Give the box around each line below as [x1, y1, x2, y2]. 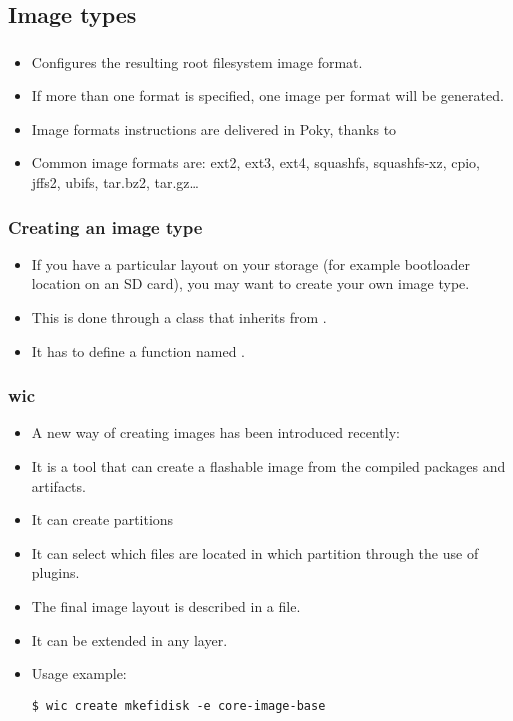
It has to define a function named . [31, 340, 245, 361]
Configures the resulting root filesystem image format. [31, 51, 363, 72]
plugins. [31, 562, 80, 583]
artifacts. [31, 475, 86, 496]
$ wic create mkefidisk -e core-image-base [31, 698, 326, 713]
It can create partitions [31, 509, 174, 530]
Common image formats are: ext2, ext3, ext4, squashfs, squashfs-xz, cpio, [31, 152, 480, 173]
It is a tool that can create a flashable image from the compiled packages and [31, 456, 506, 477]
